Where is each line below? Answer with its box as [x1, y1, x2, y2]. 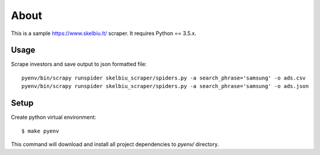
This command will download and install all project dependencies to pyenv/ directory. [11, 140, 219, 148]
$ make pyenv [21, 128, 59, 134]
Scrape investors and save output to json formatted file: [11, 61, 147, 68]
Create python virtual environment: [11, 113, 97, 121]
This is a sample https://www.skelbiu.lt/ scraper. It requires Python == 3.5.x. [11, 30, 197, 37]
